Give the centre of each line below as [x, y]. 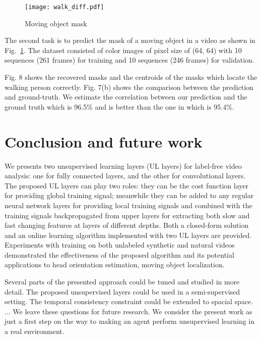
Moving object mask [56, 23]
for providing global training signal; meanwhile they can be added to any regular [129, 195]
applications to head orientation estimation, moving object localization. [115, 264]
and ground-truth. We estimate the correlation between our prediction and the [126, 97]
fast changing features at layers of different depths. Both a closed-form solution [127, 225]
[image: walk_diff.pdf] [64, 7]
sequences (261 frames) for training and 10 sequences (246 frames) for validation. [129, 60]
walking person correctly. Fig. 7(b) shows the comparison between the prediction [129, 87]
